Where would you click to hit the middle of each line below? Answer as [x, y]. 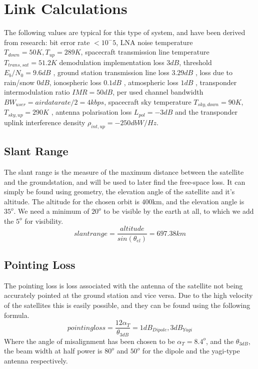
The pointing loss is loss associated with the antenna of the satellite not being [123, 285]
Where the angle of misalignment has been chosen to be [89, 341]
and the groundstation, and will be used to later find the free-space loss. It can [125, 181]
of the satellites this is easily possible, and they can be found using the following [127, 305]
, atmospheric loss [151, 82]
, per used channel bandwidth [158, 92]
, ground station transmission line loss [111, 72]
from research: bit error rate [47, 42]
